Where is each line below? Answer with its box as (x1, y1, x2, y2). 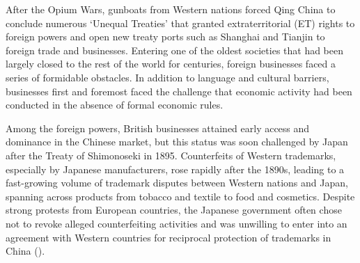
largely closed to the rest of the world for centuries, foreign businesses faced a (6, 56, 336, 71)
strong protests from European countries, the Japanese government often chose (6, 202, 342, 217)
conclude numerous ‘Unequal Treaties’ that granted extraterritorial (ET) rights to (6, 15, 355, 30)
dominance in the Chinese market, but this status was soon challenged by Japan (6, 134, 348, 149)
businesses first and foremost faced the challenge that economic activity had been (6, 83, 352, 98)
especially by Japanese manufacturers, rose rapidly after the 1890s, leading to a (6, 161, 345, 176)
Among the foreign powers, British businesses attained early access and (6, 120, 310, 135)
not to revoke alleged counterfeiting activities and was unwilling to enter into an (6, 216, 347, 230)
